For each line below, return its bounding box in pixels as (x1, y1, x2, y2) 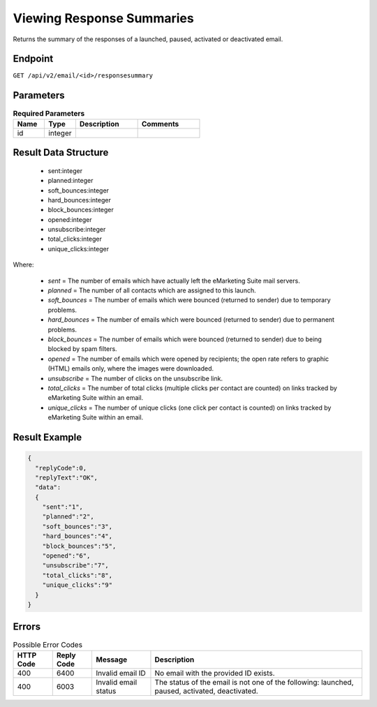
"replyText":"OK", (35, 473, 98, 482)
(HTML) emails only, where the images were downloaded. (47, 364, 214, 373)
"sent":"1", (42, 503, 84, 511)
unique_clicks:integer (47, 244, 110, 253)
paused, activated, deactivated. (154, 686, 258, 696)
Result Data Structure (13, 147, 109, 158)
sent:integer (47, 166, 83, 174)
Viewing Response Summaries (13, 10, 195, 26)
